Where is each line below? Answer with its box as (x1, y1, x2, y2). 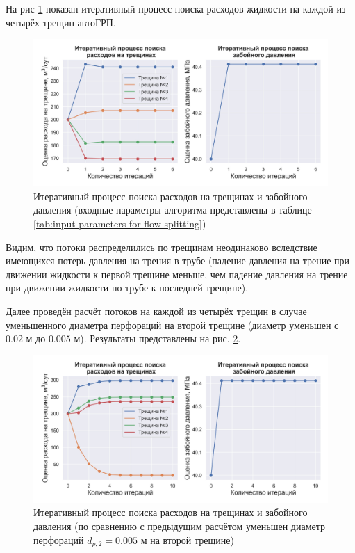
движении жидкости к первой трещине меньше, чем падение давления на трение (6, 266, 348, 281)
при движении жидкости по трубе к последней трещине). (6, 280, 249, 295)
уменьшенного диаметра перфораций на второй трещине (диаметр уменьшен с (6, 317, 339, 332)
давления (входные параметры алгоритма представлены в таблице (33, 202, 312, 217)
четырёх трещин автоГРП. (6, 15, 116, 29)
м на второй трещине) (140, 532, 234, 547)
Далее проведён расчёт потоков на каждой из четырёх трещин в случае (6, 303, 307, 318)
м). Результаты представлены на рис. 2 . (74, 331, 241, 346)
